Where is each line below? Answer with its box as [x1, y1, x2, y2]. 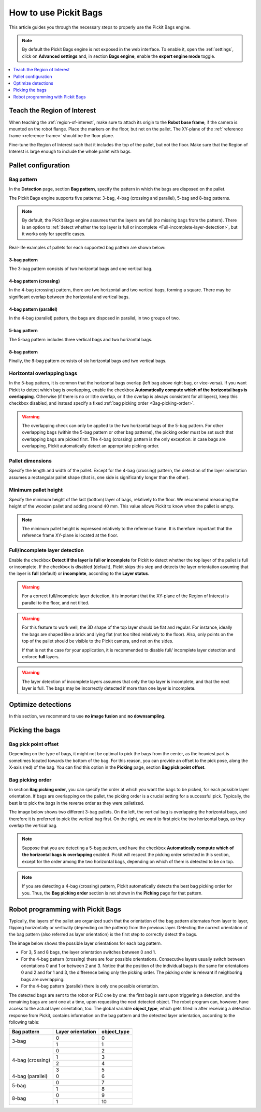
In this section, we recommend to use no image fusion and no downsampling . [9, 713, 166, 719]
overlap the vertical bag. [9, 823, 58, 828]
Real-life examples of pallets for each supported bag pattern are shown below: [9, 244, 166, 250]
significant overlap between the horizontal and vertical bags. [9, 294, 130, 300]
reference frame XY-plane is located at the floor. [22, 532, 118, 538]
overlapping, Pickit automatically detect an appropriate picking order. [22, 443, 159, 449]
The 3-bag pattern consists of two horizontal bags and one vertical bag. [9, 266, 153, 271]
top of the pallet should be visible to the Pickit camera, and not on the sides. [22, 638, 174, 644]
